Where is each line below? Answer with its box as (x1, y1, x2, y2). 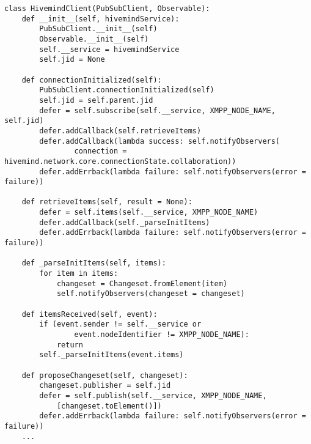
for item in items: (39, 269, 119, 278)
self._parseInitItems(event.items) (39, 350, 184, 360)
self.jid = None (39, 55, 105, 64)
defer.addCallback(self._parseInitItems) (39, 218, 210, 227)
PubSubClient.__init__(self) (39, 24, 158, 34)
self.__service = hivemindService (39, 45, 180, 54)
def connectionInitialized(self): (21, 75, 162, 84)
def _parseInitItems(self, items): (21, 259, 166, 268)
